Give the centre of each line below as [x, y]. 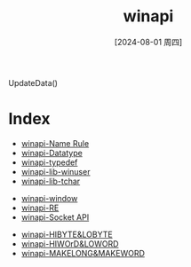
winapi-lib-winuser [56, 171]
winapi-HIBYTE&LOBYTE [67, 234]
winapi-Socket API [55, 217]
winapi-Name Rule [55, 143]
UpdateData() [33, 82]
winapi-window [49, 198]
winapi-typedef [49, 162]
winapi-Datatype [52, 153]
